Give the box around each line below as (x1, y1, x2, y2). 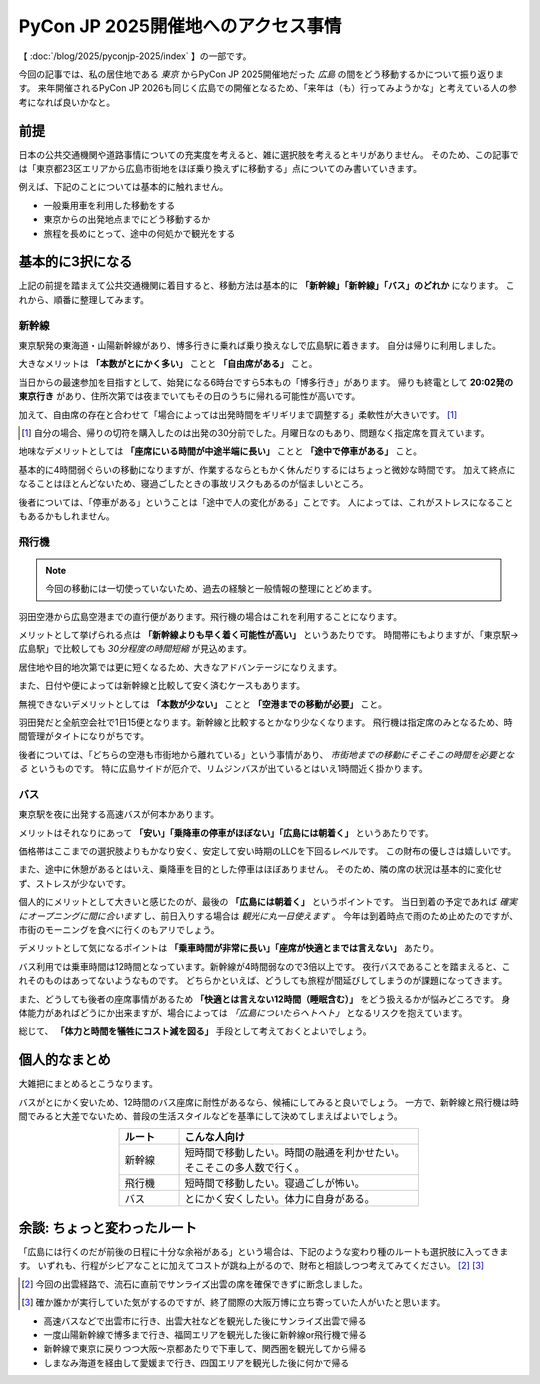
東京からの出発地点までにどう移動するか (43, 213, 210, 225)
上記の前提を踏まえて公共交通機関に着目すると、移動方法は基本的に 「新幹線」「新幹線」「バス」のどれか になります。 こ (18, 280, 515, 292)
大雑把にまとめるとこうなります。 (18, 1078, 159, 1090)
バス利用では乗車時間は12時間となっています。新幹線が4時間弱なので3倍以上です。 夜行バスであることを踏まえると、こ (18, 960, 511, 972)
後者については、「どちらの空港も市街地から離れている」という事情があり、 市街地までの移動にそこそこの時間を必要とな (18, 748, 515, 760)
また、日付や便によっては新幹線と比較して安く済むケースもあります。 (18, 680, 306, 692)
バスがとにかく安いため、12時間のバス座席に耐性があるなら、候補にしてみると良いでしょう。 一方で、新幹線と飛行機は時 (18, 1096, 519, 1108)
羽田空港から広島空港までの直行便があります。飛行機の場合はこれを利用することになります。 (18, 610, 403, 622)
